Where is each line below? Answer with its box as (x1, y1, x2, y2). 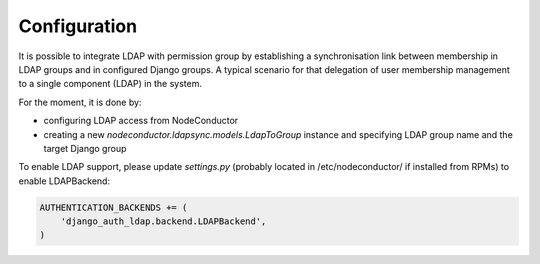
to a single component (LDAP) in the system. (18, 78, 202, 90)
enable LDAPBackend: (18, 175, 110, 187)
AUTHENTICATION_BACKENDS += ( (39, 201, 188, 213)
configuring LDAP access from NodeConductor (43, 115, 239, 127)
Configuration (18, 15, 138, 37)
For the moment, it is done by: (18, 96, 142, 108)
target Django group (43, 142, 127, 154)
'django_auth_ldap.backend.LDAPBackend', (60, 216, 267, 227)
